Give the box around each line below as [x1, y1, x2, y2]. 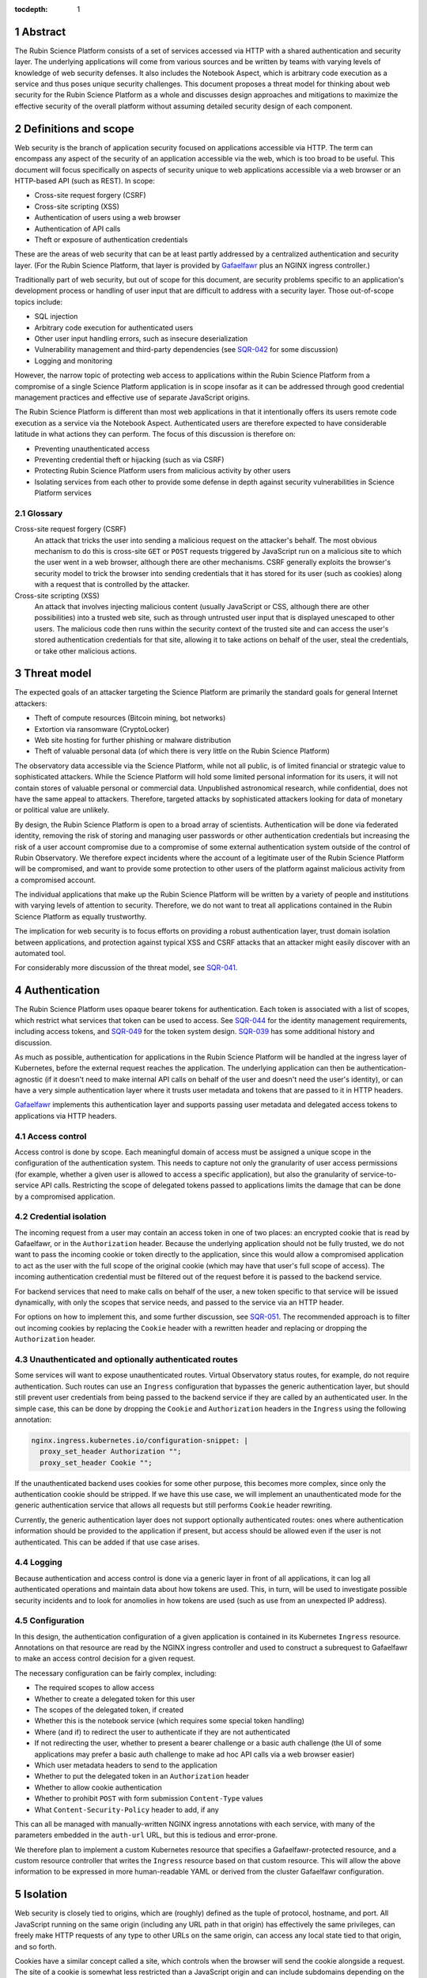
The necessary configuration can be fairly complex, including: [14, 1668, 217, 1677]
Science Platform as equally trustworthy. [14, 911, 147, 921]
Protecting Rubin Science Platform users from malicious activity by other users [34, 466, 291, 476]
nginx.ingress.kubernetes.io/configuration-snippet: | [31, 1436, 248, 1445]
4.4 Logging [14, 1557, 62, 1568]
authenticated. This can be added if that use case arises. [14, 1537, 200, 1547]
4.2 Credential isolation [14, 1211, 107, 1222]
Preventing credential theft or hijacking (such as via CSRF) [34, 455, 225, 464]
